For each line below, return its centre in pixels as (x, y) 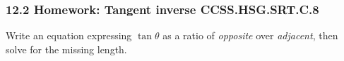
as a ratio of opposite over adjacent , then (250, 35)
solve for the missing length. (66, 49)
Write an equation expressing (69, 35)
